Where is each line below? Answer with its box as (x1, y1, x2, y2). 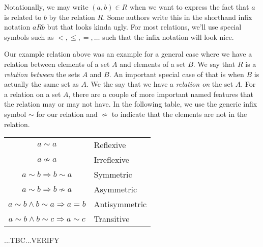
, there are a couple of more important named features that (68, 88, 253, 99)
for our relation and (36, 108, 98, 119)
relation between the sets (4, 68, 80, 79)
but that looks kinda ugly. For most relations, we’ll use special (47, 21, 242, 32)
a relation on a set (4, 88, 61, 99)
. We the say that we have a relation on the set (86, 79, 233, 89)
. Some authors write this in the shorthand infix (103, 11, 252, 22)
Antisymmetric (94, 198, 147, 210)
